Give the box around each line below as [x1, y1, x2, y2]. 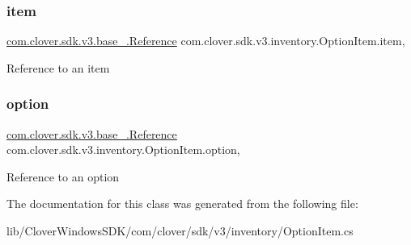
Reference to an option [6, 168, 120, 185]
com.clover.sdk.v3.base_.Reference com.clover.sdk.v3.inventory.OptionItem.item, [6, 32, 405, 49]
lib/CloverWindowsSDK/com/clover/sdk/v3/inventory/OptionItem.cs [6, 222, 354, 239]
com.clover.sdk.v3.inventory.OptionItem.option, [6, 141, 240, 158]
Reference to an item [6, 59, 110, 76]
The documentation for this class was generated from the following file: [6, 195, 358, 212]
